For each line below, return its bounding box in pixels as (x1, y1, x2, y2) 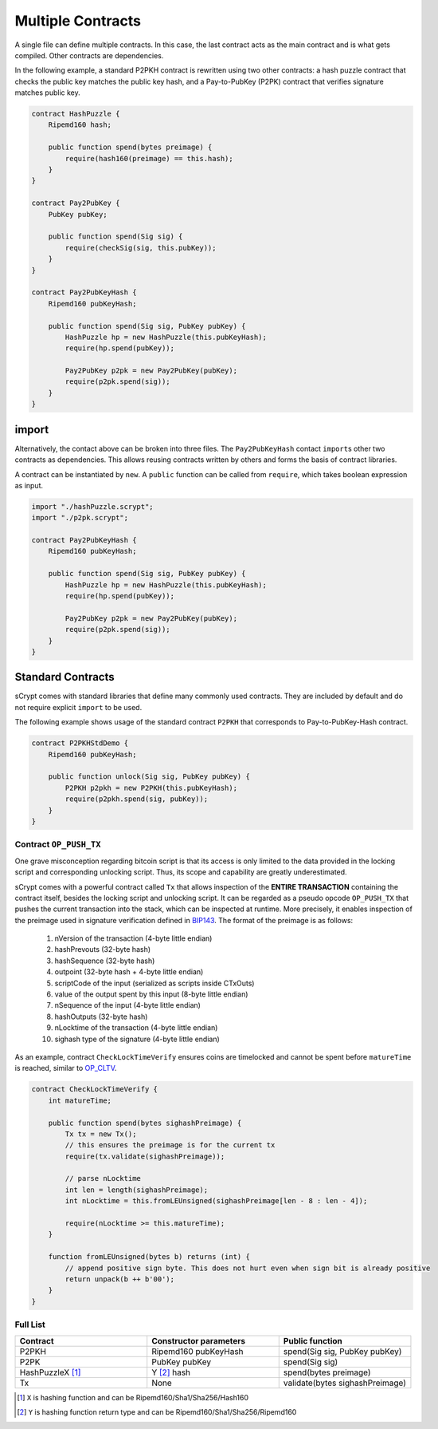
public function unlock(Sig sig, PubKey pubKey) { (48, 772, 250, 781)
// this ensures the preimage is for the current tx (65, 1141, 276, 1150)
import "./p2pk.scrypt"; (31, 513, 129, 523)
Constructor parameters (151, 1335, 246, 1346)
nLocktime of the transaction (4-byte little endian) (54, 1023, 218, 1032)
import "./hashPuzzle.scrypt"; (31, 502, 154, 511)
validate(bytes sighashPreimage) (283, 1377, 406, 1388)
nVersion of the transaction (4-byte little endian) (54, 934, 213, 943)
